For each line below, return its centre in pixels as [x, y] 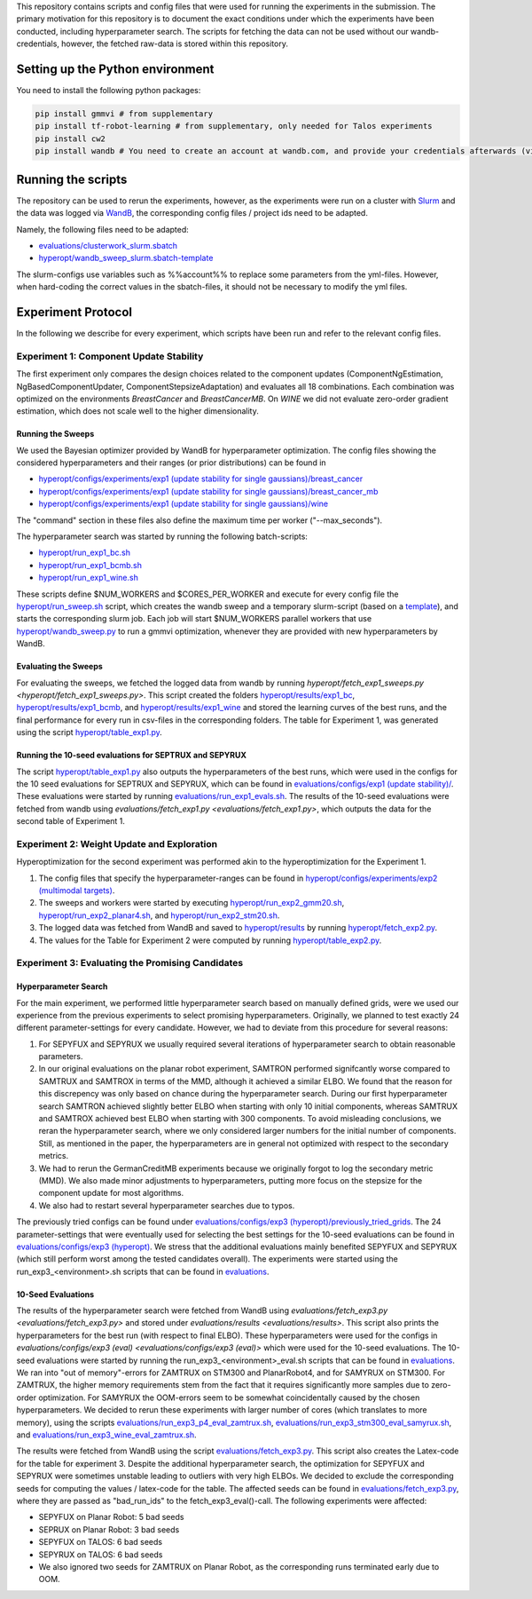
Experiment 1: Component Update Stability [110, 356]
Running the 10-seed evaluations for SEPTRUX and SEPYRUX [132, 756]
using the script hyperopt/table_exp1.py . [90, 732]
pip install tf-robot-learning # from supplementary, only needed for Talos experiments [234, 126]
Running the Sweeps [55, 434]
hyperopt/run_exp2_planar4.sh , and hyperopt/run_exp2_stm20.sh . [159, 915]
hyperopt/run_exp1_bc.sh [84, 553]
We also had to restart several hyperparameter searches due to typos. [167, 1205]
